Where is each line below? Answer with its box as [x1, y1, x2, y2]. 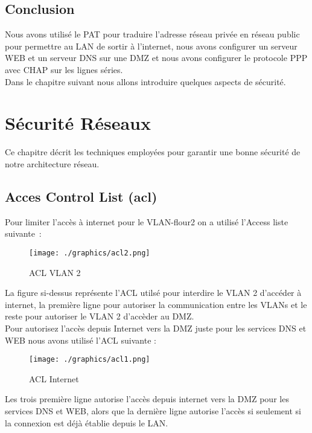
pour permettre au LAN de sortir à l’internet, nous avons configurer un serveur [5, 39, 298, 52]
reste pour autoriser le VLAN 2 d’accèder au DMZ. [5, 310, 194, 322]
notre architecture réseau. [5, 157, 100, 170]
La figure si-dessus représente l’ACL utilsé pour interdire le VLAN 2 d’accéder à [5, 286, 302, 299]
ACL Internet [29, 372, 79, 385]
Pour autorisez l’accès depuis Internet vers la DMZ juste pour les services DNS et [5, 321, 307, 334]
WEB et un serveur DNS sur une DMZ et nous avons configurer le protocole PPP [5, 51, 308, 64]
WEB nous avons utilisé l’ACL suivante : [5, 333, 156, 346]
